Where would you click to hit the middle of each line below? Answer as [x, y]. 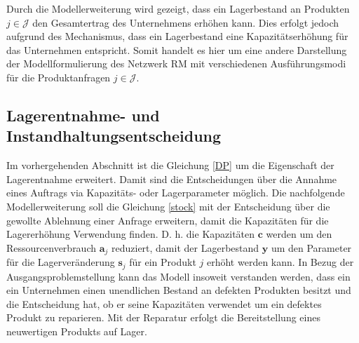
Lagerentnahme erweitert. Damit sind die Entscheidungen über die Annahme [172, 179]
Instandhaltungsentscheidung [114, 136]
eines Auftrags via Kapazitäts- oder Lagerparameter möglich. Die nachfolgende [176, 193]
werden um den [299, 234]
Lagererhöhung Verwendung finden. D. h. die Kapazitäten [131, 234]
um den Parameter [311, 247]
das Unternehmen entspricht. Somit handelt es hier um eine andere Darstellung [177, 49]
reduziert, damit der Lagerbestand [185, 247]
